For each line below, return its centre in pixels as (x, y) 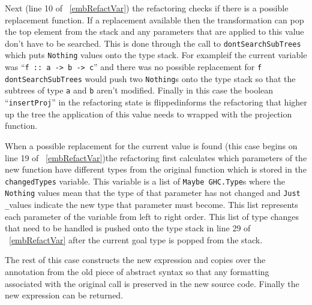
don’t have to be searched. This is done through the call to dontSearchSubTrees (153, 43)
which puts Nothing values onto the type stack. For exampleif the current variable (156, 55)
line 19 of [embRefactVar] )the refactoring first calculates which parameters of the (156, 157)
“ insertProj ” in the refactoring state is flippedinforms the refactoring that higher (156, 102)
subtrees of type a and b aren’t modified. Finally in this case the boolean (139, 90)
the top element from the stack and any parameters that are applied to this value (154, 31)
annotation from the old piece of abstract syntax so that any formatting (137, 272)
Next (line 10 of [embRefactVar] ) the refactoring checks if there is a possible (147, 8)
